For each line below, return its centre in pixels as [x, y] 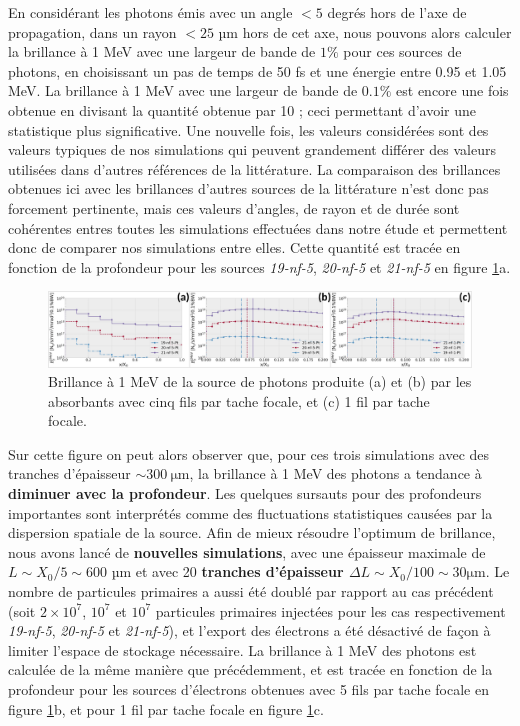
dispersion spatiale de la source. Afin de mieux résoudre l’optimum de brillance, [252, 532]
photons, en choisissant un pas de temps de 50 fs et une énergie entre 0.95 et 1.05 [257, 70]
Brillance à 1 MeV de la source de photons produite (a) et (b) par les [260, 381]
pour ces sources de [402, 51]
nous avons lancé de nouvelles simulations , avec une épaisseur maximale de [247, 551]
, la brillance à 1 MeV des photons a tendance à [335, 473]
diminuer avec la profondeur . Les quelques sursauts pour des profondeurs [245, 493]
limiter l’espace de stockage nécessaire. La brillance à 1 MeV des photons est [242, 649]
